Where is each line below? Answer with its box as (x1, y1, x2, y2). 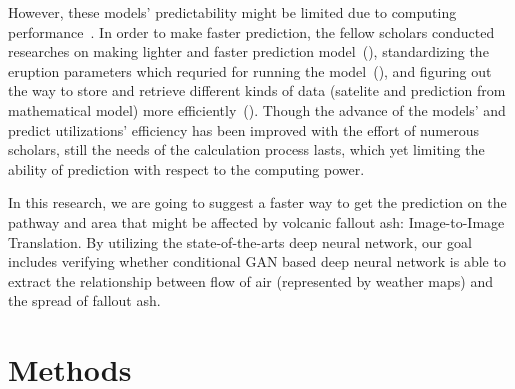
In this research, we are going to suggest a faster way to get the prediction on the (8, 192, 507, 213)
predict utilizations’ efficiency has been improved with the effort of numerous (8, 119, 479, 140)
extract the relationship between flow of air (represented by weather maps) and (8, 270, 494, 291)
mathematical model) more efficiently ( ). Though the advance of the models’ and (8, 99, 506, 120)
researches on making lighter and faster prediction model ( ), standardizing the (8, 41, 489, 62)
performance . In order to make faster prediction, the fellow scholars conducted (8, 21, 495, 42)
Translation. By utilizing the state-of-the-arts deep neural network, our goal (8, 231, 472, 252)
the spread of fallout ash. (8, 290, 161, 311)
